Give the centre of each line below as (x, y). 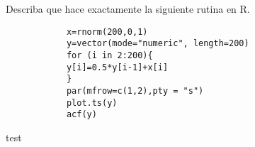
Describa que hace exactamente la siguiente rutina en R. (128, 9)
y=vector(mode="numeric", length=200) (158, 44)
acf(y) (81, 115)
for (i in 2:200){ (109, 55)
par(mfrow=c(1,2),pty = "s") (135, 91)
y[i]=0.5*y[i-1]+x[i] (117, 67)
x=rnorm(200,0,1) (107, 32)
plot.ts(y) (92, 103)
